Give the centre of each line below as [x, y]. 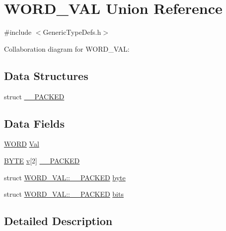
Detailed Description [58, 221]
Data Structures [46, 75]
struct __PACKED [34, 96]
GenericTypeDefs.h [72, 32]
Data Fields [35, 123]
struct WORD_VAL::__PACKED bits [64, 194]
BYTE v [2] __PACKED [42, 160]
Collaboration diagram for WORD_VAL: [67, 48]
